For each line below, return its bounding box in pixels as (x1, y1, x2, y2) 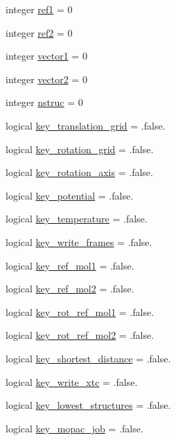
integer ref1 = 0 (6, 2, 73, 16)
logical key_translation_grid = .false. (6, 118, 166, 132)
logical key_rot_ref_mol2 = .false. (6, 328, 155, 342)
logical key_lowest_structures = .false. (6, 398, 171, 412)
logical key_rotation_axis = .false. (6, 165, 153, 179)
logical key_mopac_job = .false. (6, 421, 143, 435)
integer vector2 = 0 (6, 71, 87, 86)
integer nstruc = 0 (6, 95, 83, 109)
